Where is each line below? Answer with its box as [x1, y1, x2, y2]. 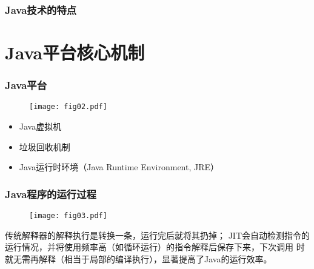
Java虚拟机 [19, 120, 62, 133]
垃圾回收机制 [19, 140, 70, 153]
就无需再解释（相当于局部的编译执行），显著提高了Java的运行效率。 [5, 252, 272, 265]
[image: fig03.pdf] [29, 211, 107, 221]
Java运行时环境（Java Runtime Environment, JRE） [19, 161, 219, 173]
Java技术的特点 [5, 2, 77, 17]
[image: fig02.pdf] [29, 102, 107, 111]
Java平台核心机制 [5, 40, 145, 65]
